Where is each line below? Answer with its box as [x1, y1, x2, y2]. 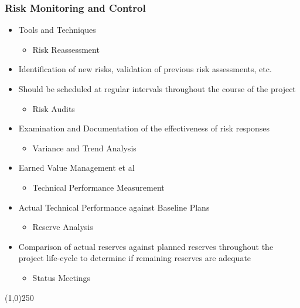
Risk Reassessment [32, 43, 100, 55]
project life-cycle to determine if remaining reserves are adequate [18, 252, 251, 264]
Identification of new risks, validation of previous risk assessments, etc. [18, 63, 272, 75]
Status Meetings [32, 271, 91, 283]
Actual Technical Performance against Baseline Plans [18, 201, 210, 213]
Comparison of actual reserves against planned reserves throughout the [18, 240, 274, 252]
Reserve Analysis [32, 221, 93, 233]
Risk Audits [32, 102, 75, 114]
